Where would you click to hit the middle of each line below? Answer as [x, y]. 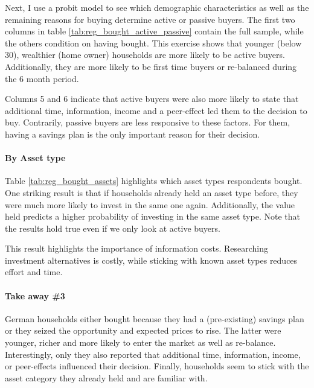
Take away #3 [35, 295]
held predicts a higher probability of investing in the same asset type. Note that [152, 216]
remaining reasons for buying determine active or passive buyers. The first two [150, 19]
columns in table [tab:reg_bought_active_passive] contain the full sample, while [154, 31]
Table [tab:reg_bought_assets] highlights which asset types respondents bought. [154, 181]
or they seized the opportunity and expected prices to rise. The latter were [143, 330]
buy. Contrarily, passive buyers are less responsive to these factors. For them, [148, 122]
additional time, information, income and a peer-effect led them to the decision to [156, 110]
